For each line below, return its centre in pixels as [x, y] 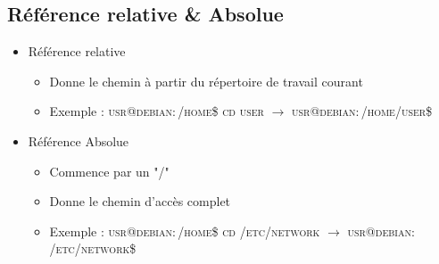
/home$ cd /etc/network [249, 231]
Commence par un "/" [109, 171]
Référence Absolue [79, 140]
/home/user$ [397, 111]
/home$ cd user [221, 111]
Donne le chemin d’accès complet [140, 201]
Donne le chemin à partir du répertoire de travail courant [206, 81]
